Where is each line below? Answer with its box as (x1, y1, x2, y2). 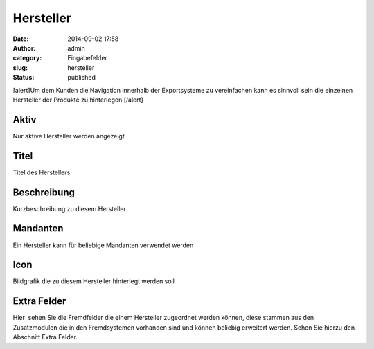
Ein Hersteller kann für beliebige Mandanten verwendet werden (12, 241, 194, 249)
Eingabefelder (67, 54, 107, 62)
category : (12, 54, 42, 62)
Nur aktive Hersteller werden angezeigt (12, 132, 125, 140)
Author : (12, 44, 36, 52)
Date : (12, 35, 29, 43)
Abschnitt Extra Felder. (12, 333, 78, 341)
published (67, 73, 96, 82)
